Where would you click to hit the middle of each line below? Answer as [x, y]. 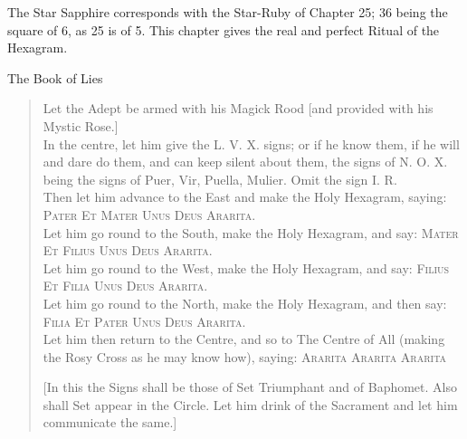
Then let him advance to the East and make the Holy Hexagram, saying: [245, 197]
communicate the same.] [110, 422]
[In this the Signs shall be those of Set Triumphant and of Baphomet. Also [250, 387]
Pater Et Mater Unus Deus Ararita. [149, 214]
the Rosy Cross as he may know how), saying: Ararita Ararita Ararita [245, 356]
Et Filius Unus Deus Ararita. [128, 250]
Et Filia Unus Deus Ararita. [125, 286]
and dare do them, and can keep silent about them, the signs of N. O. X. [245, 162]
